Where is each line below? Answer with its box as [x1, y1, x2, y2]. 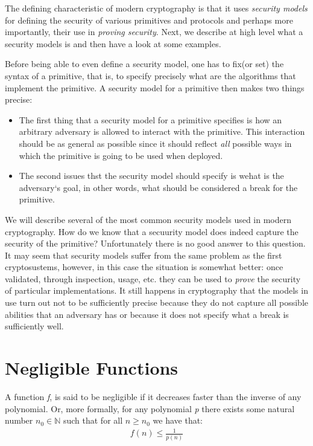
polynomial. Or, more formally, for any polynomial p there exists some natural [5, 402, 295, 415]
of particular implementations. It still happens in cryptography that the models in [5, 284, 308, 297]
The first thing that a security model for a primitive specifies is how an [19, 113, 282, 126]
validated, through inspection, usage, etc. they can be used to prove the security [5, 272, 301, 285]
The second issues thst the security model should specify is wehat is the [19, 169, 284, 182]
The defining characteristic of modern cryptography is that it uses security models [5, 2, 308, 14]
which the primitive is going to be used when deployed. [19, 149, 223, 161]
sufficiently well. [5, 320, 64, 332]
